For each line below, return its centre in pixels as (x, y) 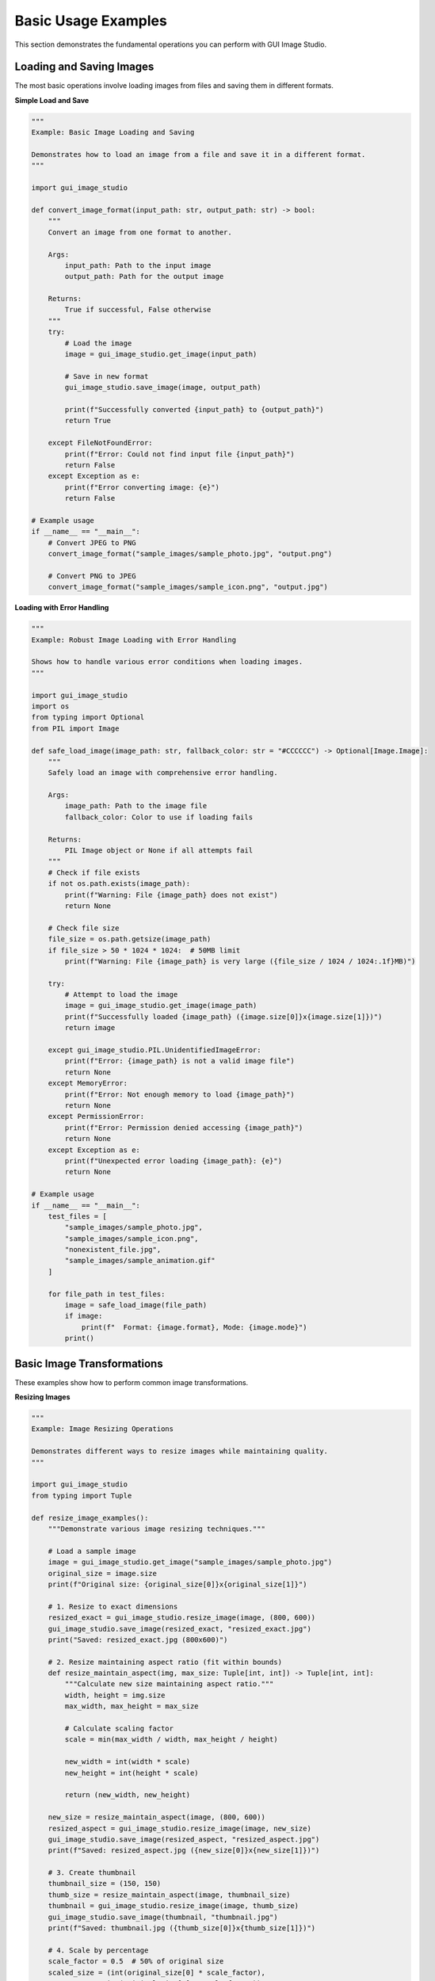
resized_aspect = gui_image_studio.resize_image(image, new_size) (180, 1828)
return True (88, 421)
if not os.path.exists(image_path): (119, 884)
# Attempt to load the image (121, 995)
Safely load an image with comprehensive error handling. (163, 773)
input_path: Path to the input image (138, 265)
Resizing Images (42, 1397)
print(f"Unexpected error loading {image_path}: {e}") (174, 1160)
